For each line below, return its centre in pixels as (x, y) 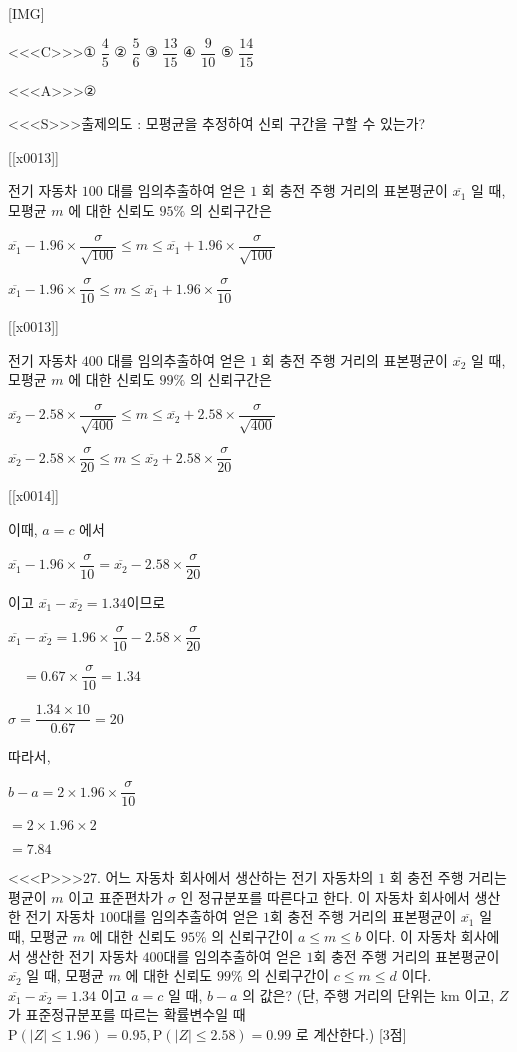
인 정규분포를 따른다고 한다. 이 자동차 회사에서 (325, 896)
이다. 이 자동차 (411, 935)
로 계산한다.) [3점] (351, 1033)
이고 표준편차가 (116, 896)
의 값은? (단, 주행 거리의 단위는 (339, 994)
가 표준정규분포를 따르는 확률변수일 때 (127, 1014)
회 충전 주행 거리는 (448, 877)
